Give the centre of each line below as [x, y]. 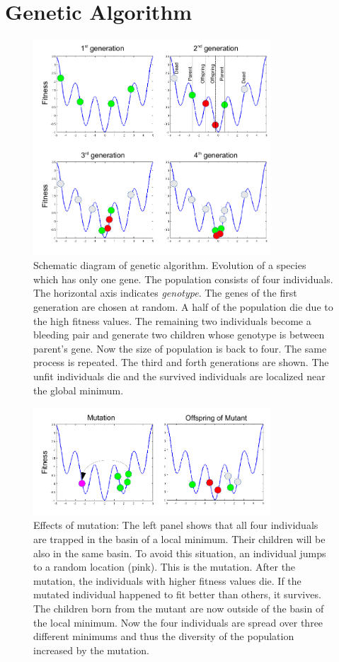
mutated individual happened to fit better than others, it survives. [177, 594]
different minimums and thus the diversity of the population [164, 636]
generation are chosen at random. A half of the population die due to [183, 306]
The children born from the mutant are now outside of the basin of [179, 608]
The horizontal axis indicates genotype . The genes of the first [165, 293]
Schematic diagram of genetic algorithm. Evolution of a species [170, 265]
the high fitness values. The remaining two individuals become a [172, 320]
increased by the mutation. [91, 650]
